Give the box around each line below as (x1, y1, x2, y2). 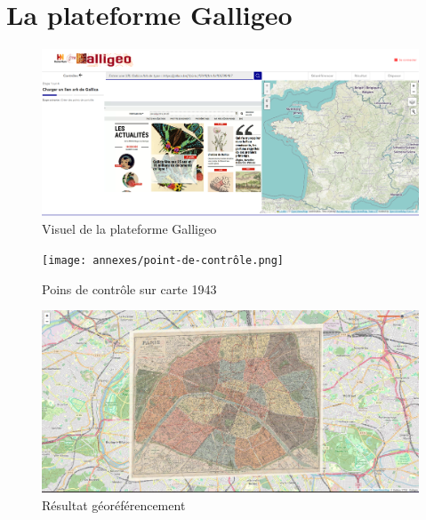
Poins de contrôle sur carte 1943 (42, 279, 217, 298)
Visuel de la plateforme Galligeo (42, 220, 217, 238)
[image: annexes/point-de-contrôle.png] (42, 253, 285, 267)
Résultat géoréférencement (42, 495, 186, 514)
